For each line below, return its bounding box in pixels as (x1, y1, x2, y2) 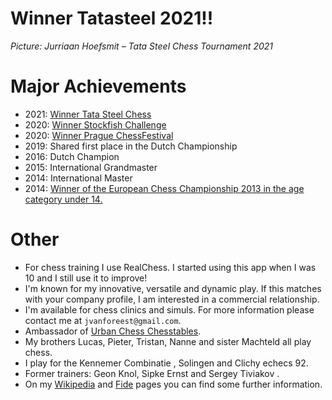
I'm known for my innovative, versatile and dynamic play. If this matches (24, 282, 322, 294)
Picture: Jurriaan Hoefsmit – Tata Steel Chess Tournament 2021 (10, 40, 273, 52)
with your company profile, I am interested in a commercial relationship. (24, 293, 320, 305)
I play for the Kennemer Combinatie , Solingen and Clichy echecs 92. (24, 357, 309, 369)
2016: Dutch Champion (24, 150, 120, 162)
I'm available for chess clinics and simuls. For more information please (24, 303, 315, 316)
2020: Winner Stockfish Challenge (24, 118, 167, 131)
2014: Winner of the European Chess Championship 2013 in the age (24, 182, 305, 194)
